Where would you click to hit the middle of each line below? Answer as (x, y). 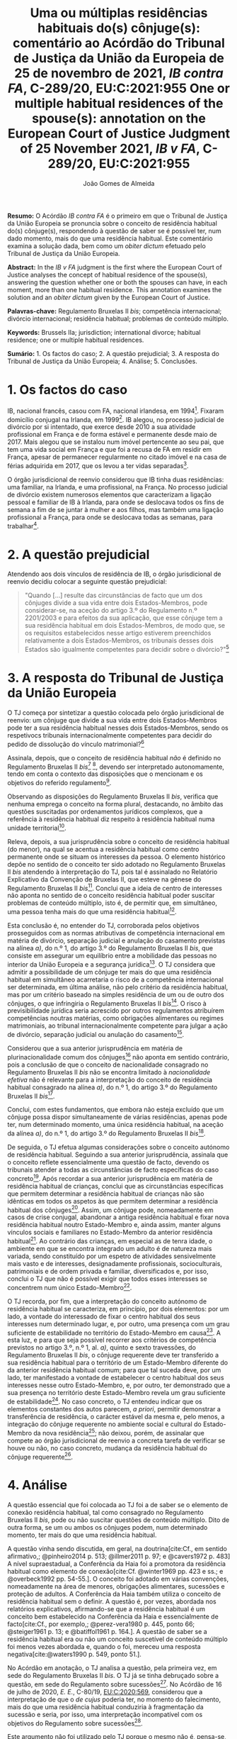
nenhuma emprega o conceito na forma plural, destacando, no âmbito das (115, 804)
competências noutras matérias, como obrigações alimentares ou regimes (116, 1018)
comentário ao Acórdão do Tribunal (119, 43)
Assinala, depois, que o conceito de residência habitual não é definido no (114, 757)
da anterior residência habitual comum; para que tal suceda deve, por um (114, 1370)
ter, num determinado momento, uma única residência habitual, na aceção (116, 1125)
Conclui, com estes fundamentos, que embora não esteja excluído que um (116, 1110)
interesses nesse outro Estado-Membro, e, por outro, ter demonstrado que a (119, 1385)
